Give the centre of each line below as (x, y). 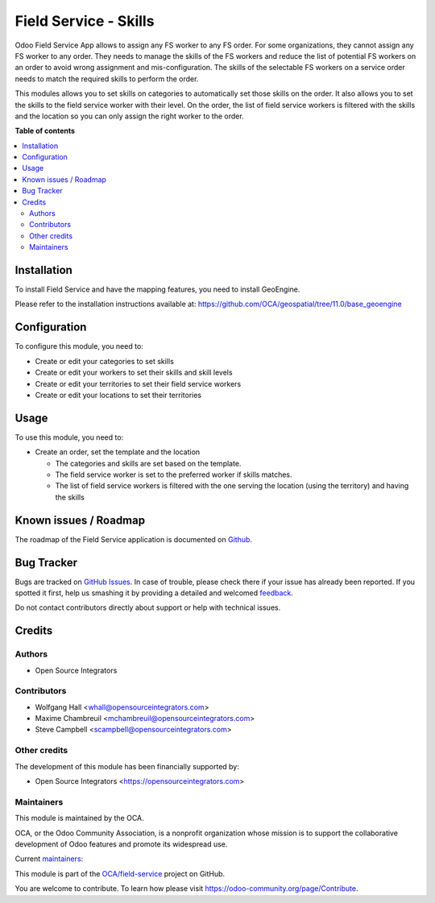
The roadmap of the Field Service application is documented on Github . (134, 539)
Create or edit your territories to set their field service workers (138, 383)
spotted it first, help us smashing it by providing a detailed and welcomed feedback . (154, 593)
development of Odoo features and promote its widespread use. (121, 844)
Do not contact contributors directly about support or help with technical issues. (148, 607)
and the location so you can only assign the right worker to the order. (130, 116)
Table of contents (45, 131)
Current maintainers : (49, 859)
